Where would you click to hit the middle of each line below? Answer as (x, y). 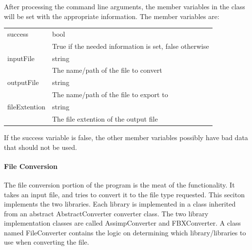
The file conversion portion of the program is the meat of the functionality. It (119, 184)
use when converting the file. (47, 242)
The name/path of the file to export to (110, 94)
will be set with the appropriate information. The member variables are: (112, 16)
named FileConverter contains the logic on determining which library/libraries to (125, 232)
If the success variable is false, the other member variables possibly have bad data (126, 137)
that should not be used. (40, 147)
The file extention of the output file (105, 118)
